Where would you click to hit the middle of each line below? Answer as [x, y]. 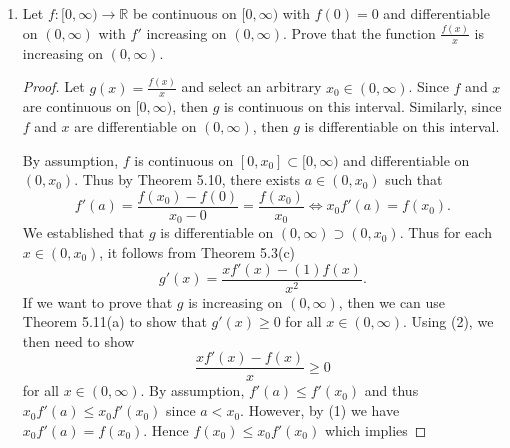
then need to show [78, 340]
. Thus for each [445, 232]
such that [414, 179]
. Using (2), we [448, 321]
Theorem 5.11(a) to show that [114, 321]
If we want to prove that [97, 301]
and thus [391, 390]
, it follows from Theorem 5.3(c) [197, 251]
